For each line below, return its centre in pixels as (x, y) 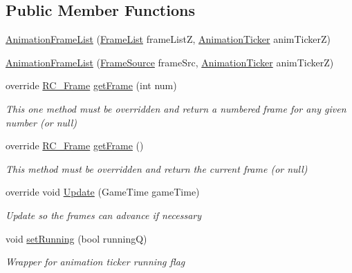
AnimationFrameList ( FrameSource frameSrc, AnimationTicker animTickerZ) (170, 62)
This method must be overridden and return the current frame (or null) (157, 168)
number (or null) (41, 122)
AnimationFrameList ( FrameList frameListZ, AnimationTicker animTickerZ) (168, 39)
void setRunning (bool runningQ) (76, 238)
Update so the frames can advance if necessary (104, 215)
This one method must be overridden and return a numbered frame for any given (176, 108)
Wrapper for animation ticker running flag (95, 262)
